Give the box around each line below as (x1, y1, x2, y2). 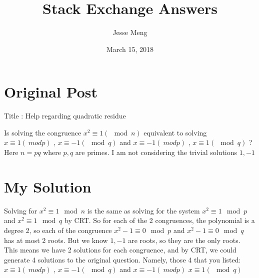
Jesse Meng (112, 27, 147, 37)
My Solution (4, 176, 91, 196)
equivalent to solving (143, 127, 207, 137)
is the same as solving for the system (87, 205, 200, 215)
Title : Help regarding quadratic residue (4, 110, 126, 121)
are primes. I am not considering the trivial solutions (75, 147, 237, 157)
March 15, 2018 (106, 43, 154, 54)
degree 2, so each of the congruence (4, 224, 112, 235)
